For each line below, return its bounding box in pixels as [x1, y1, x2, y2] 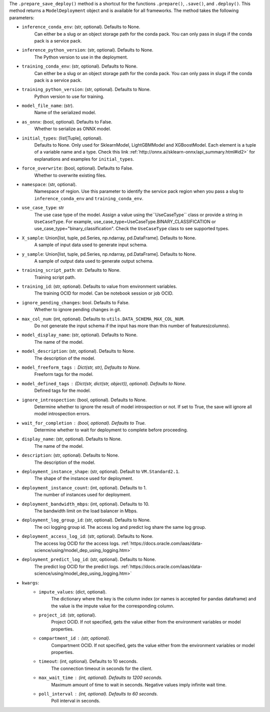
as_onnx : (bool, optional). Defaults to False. [21, 119, 112, 125]
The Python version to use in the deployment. [34, 54, 128, 60]
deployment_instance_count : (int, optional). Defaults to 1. [21, 484, 147, 490]
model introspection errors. [34, 411, 90, 417]
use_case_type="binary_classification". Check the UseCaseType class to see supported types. [34, 226, 229, 232]
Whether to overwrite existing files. [34, 172, 106, 178]
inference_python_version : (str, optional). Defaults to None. [21, 47, 153, 53]
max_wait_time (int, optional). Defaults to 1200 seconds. [38, 674, 162, 680]
